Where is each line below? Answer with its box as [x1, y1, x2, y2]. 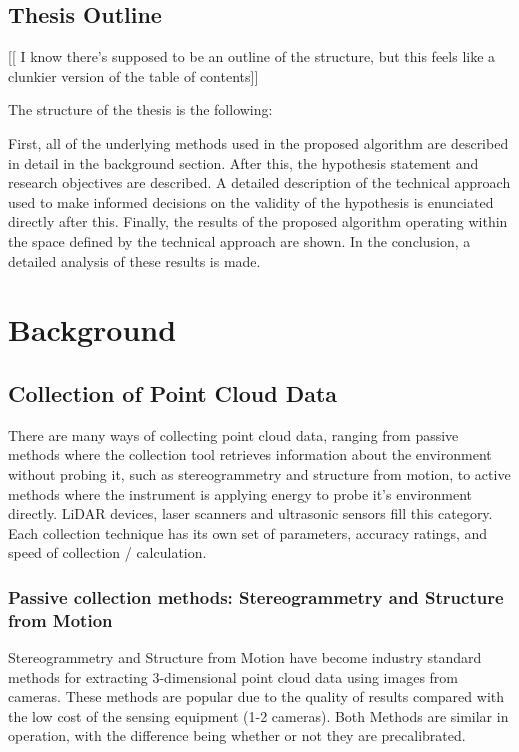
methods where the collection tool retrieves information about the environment [8, 444, 492, 465]
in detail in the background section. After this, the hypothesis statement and [8, 152, 479, 173]
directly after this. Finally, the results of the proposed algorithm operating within [8, 211, 508, 232]
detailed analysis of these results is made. [8, 250, 261, 271]
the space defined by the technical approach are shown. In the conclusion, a [8, 230, 471, 251]
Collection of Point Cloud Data [8, 377, 338, 408]
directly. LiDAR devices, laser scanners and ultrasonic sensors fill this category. [8, 503, 493, 524]
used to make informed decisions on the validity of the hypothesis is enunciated [8, 191, 494, 212]
